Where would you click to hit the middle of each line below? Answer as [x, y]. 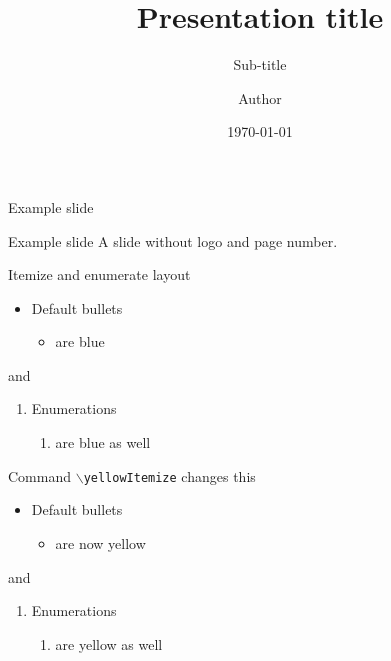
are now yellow [100, 542]
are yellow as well [109, 643]
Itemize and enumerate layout [99, 274]
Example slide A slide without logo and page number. [173, 240]
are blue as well [103, 442]
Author [260, 97]
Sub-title [260, 64]
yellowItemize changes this [169, 475]
